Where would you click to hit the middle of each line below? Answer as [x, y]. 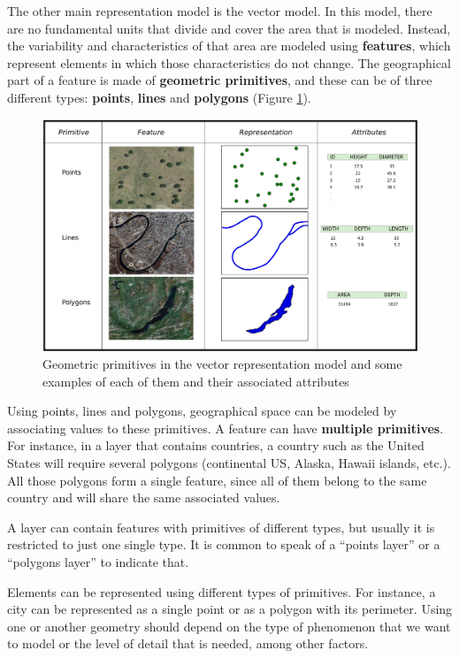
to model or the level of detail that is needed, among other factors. [188, 643]
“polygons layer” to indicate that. [98, 562]
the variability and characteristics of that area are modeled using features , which [229, 46]
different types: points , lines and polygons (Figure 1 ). [159, 97]
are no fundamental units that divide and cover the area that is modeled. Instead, [229, 28]
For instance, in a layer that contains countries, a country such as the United [216, 445]
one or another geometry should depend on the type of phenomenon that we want [229, 626]
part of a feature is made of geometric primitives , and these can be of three [220, 80]
